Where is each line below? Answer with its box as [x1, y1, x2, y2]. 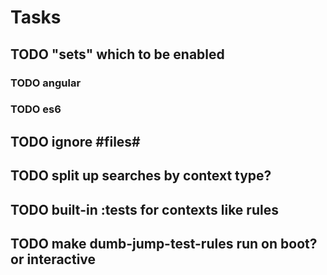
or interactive [10, 251, 97, 268]
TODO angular [10, 76, 82, 90]
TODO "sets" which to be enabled [10, 46, 225, 63]
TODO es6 [10, 102, 62, 116]
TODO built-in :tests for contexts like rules [10, 201, 279, 218]
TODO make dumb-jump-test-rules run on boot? [10, 235, 318, 252]
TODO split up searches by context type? [10, 167, 272, 185]
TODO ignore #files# [10, 133, 141, 150]
